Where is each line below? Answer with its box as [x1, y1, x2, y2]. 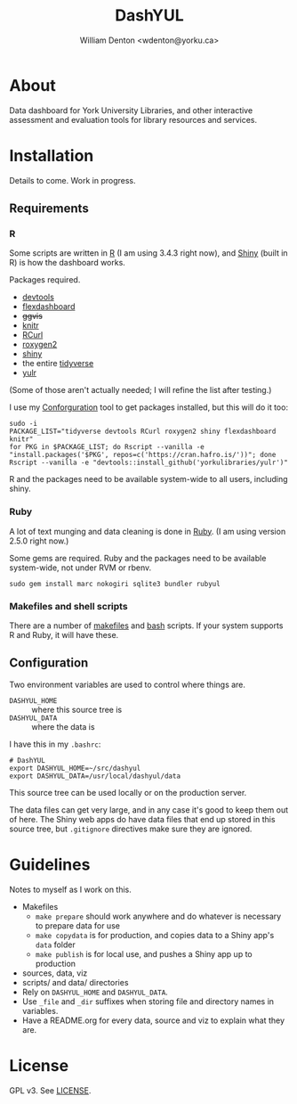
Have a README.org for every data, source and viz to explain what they [21, 1015, 285, 1026]
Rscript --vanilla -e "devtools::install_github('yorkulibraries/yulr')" [9, 458, 289, 468]
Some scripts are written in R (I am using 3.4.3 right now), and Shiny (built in [9, 248, 288, 258]
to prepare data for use [35, 920, 120, 931]
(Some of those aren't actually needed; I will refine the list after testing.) [9, 385, 272, 396]
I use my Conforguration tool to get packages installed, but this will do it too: [9, 402, 289, 413]
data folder [35, 939, 76, 950]
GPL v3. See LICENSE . [9, 1084, 92, 1096]
